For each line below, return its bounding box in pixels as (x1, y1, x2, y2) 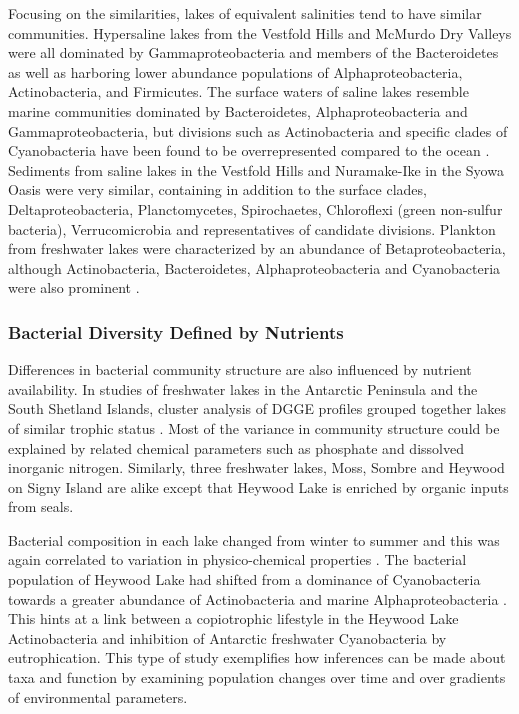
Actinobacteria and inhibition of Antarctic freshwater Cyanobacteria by (8, 627, 447, 648)
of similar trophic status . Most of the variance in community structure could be (8, 417, 500, 438)
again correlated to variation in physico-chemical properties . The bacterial (8, 549, 467, 570)
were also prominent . (8, 277, 140, 298)
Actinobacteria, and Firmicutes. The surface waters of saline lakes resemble (8, 81, 469, 102)
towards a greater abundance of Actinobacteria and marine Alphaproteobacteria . (8, 588, 507, 609)
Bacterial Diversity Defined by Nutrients (8, 319, 344, 344)
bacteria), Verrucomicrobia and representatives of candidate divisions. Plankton (8, 218, 496, 239)
